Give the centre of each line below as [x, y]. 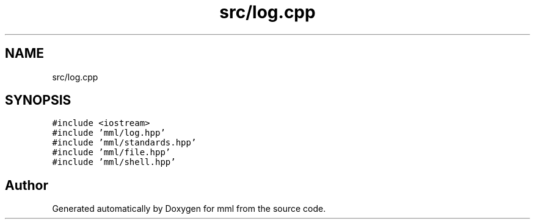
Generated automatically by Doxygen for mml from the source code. [189, 209]
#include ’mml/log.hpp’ [109, 133]
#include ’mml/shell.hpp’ [114, 162]
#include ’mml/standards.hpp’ [124, 143]
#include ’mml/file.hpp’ [111, 152]
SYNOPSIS [38, 100]
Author [27, 185]
